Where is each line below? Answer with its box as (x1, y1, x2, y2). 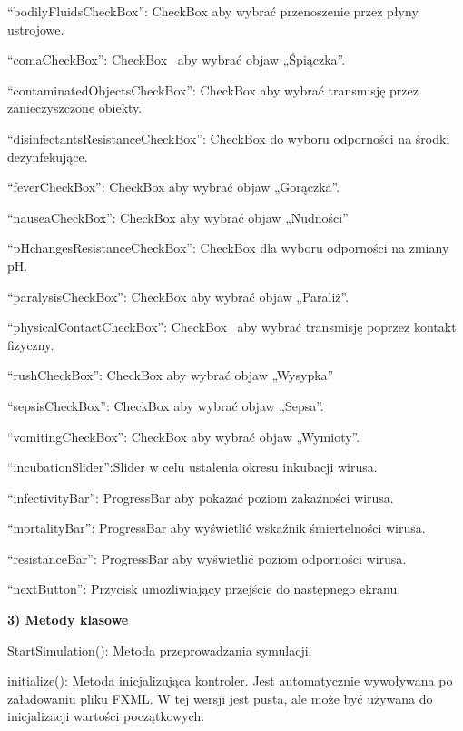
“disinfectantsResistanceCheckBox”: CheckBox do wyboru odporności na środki (7, 128, 450, 147)
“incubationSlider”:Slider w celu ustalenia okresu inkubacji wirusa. (7, 457, 378, 476)
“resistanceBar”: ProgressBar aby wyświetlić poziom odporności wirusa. (7, 548, 407, 567)
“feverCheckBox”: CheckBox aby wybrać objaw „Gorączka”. (7, 177, 340, 196)
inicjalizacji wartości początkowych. (7, 706, 205, 726)
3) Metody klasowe (7, 610, 129, 629)
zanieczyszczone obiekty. (7, 98, 143, 117)
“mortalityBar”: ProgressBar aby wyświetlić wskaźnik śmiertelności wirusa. (7, 518, 426, 537)
